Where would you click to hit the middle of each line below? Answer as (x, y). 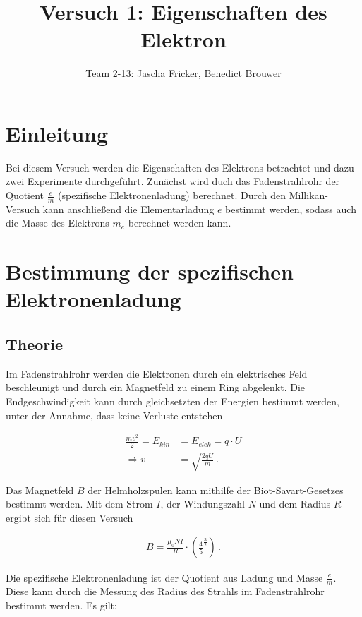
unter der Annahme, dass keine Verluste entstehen (114, 415)
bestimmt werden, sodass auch (291, 209)
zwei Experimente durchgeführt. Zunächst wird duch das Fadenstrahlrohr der (173, 181)
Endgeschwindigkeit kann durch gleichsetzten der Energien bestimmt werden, (173, 401)
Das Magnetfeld (40, 490)
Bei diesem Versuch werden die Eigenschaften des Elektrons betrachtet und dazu (180, 167)
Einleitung (57, 133)
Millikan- (308, 195)
